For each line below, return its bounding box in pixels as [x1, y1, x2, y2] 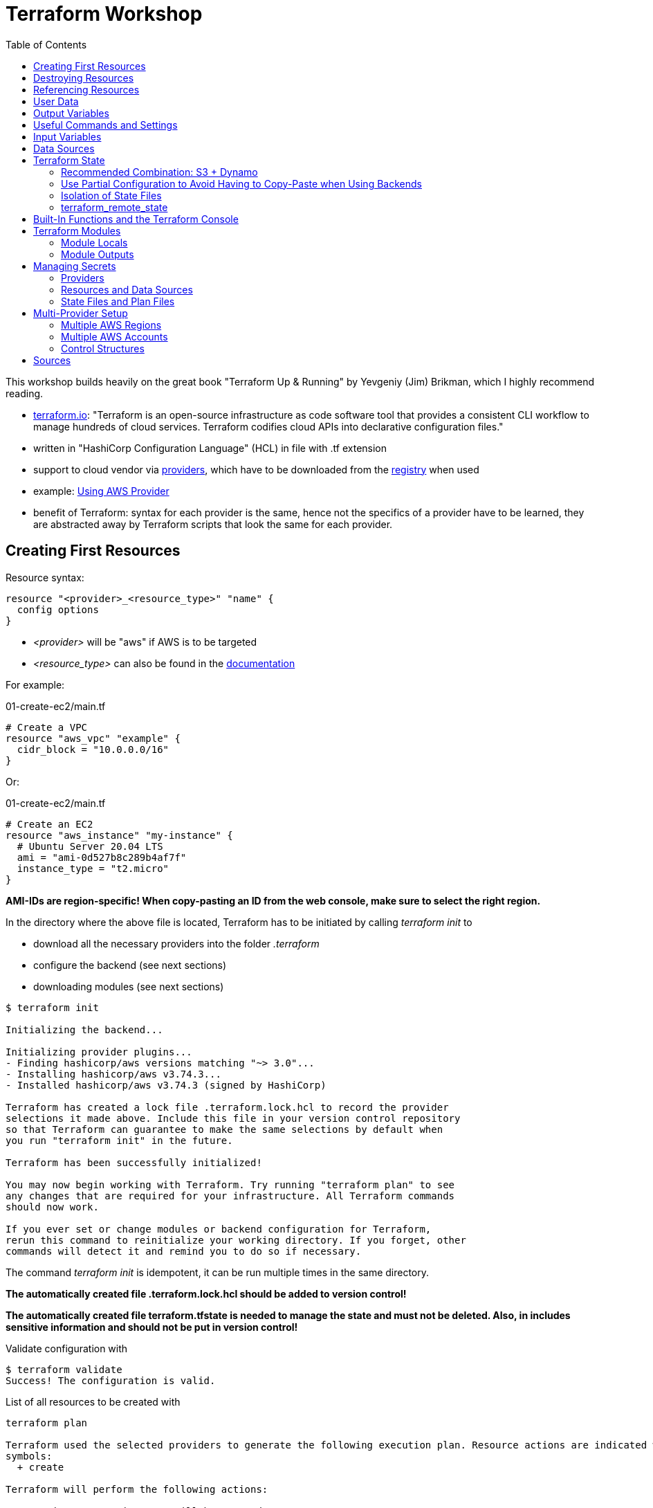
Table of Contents [6, 38, 87, 51]
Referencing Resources [33, 83, 140, 96]
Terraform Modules [33, 224, 121, 237]
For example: [6, 678, 65, 691]
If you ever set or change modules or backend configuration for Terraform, [6, 1223, 432, 1235]
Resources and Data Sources [61, 283, 193, 296]
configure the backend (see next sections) [33, 959, 227, 971]
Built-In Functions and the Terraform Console [33, 212, 239, 225]
